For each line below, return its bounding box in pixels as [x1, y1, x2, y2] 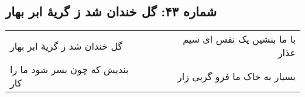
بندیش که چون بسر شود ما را [10, 63, 129, 77]
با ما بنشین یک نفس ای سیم [183, 32, 296, 46]
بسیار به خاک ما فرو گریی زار [177, 69, 296, 83]
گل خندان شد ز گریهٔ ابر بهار [10, 39, 123, 53]
